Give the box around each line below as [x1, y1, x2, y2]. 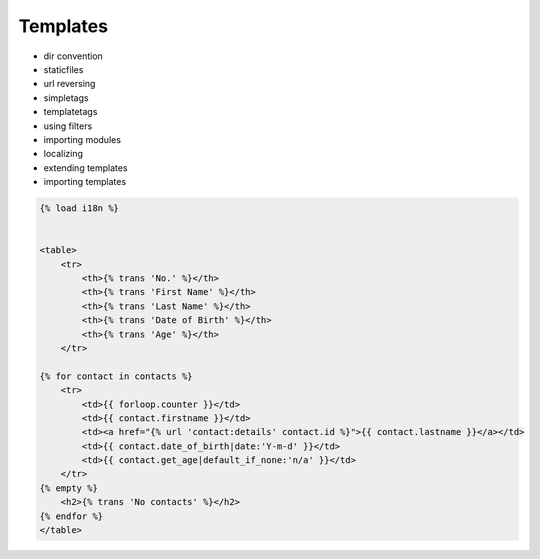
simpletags [43, 91, 89, 104]
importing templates [43, 176, 127, 188]
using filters [43, 120, 93, 132]
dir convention [43, 50, 104, 62]
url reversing [43, 78, 96, 90]
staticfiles [43, 63, 84, 75]
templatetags [43, 106, 98, 118]
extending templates [43, 161, 129, 174]
